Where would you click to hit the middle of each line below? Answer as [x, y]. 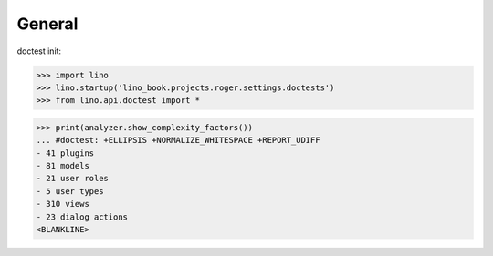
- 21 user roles [73, 179]
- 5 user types [70, 191]
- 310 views [63, 204]
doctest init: [39, 51]
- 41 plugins [65, 153]
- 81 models [63, 166]
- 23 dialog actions [82, 217]
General [47, 24]
